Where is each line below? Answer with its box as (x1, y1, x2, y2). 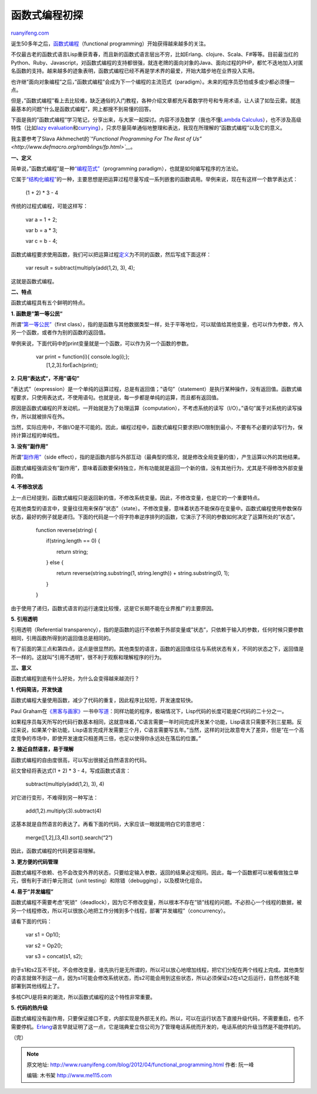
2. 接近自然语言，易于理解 (11, 745, 74, 752)
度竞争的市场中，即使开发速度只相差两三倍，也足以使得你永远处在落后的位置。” (11, 735, 201, 742)
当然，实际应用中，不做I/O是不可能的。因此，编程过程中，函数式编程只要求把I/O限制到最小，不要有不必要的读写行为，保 (11, 424, 303, 430)
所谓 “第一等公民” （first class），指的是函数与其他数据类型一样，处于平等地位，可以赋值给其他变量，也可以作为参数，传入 (11, 321, 304, 328)
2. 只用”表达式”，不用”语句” (11, 375, 80, 382)
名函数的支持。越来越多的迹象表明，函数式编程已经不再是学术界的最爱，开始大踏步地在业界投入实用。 (11, 68, 258, 75)
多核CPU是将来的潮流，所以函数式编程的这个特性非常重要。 (11, 993, 156, 1001)
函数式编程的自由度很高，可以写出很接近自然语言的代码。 (11, 756, 150, 764)
